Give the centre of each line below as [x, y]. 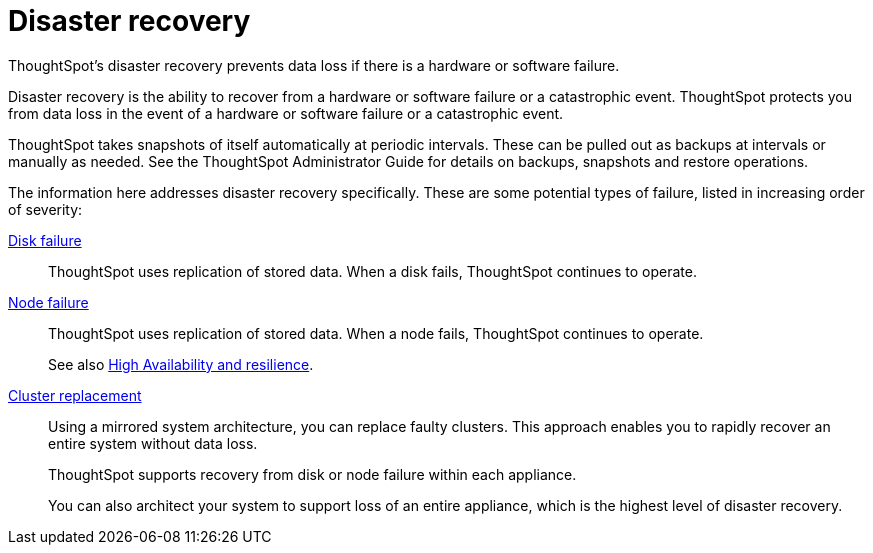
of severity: [45, 209]
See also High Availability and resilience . [181, 364]
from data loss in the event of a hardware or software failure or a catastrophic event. [286, 113]
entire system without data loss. [153, 443]
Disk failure [45, 240]
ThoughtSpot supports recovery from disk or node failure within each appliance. [312, 474]
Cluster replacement [75, 395]
